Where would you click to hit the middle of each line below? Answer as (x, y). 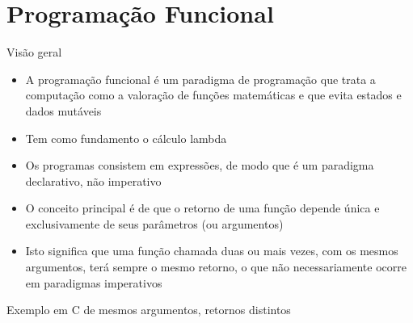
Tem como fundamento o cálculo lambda (126, 138)
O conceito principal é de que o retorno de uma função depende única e (202, 208)
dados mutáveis (63, 110)
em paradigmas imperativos (94, 282)
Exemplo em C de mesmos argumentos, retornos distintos (149, 310)
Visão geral (34, 52)
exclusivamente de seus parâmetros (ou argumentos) (154, 223)
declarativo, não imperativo (93, 180)
